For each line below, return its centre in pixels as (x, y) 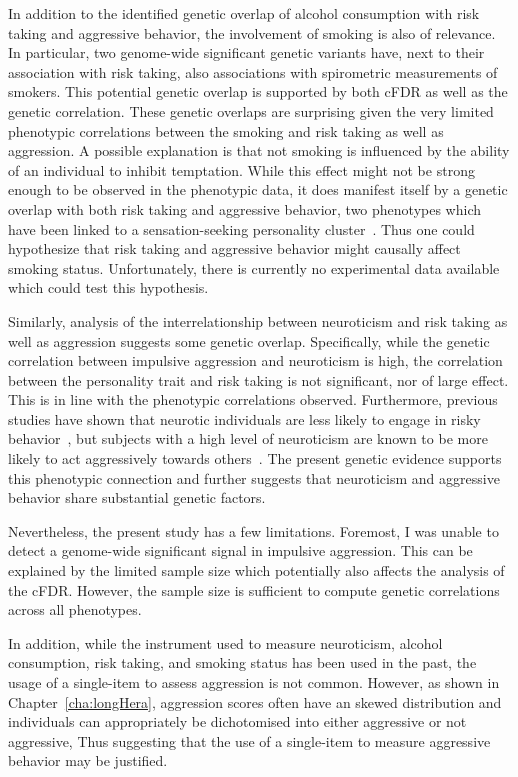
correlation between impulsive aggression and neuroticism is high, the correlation (255, 360)
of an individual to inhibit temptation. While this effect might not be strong (241, 169)
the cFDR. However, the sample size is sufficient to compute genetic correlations (254, 589)
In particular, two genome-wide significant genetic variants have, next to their (246, 52)
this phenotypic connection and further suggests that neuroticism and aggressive (254, 477)
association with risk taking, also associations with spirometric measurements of (253, 71)
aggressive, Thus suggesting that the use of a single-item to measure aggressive (249, 740)
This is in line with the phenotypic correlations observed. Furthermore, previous (253, 399)
